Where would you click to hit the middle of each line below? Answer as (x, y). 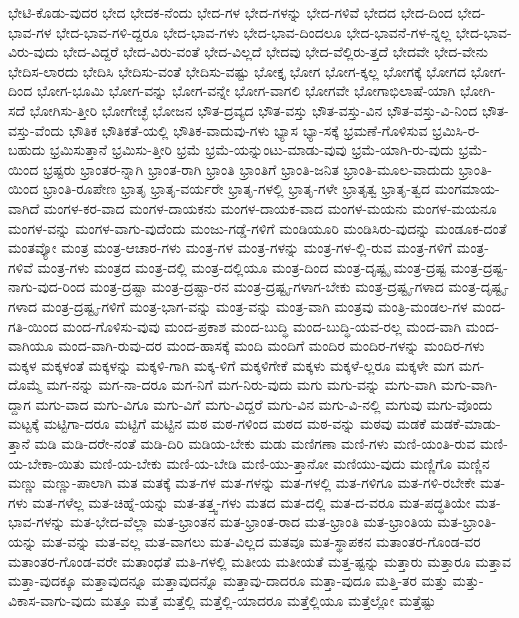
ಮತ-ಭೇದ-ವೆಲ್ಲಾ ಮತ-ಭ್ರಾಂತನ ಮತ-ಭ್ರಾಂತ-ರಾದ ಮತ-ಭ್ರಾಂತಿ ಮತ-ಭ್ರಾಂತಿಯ (251, 521)
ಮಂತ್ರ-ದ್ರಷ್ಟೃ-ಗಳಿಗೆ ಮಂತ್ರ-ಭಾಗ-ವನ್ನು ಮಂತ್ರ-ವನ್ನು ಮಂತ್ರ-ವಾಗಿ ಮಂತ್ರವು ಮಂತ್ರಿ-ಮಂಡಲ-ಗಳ (254, 305)
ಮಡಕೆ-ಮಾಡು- (465, 423)
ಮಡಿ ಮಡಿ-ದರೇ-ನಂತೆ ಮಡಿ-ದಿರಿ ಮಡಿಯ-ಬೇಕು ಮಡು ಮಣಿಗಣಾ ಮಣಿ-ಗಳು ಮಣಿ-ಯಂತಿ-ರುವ (255, 443)
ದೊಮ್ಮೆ (25, 384)
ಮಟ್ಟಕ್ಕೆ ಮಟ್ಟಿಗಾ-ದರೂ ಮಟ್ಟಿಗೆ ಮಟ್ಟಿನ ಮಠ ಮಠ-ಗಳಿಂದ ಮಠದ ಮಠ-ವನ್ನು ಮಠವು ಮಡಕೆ (217, 423)
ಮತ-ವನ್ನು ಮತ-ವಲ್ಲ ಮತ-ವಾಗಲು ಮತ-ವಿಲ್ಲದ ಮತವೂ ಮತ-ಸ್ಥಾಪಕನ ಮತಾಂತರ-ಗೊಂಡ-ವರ (261, 541)
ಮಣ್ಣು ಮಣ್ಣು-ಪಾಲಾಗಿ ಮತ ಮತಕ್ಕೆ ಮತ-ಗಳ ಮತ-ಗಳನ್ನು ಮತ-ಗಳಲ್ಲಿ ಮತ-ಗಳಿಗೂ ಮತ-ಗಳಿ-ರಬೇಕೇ (242, 482)
